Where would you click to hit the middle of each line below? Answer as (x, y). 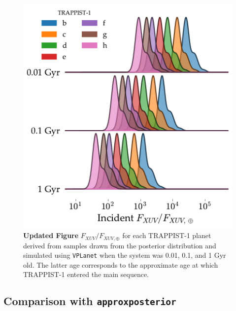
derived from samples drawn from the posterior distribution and (120, 245)
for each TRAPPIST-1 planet (167, 235)
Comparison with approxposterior (90, 301)
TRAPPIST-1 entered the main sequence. (86, 274)
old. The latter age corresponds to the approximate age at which (121, 264)
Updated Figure (51, 235)
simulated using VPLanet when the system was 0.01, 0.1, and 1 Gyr (125, 255)
